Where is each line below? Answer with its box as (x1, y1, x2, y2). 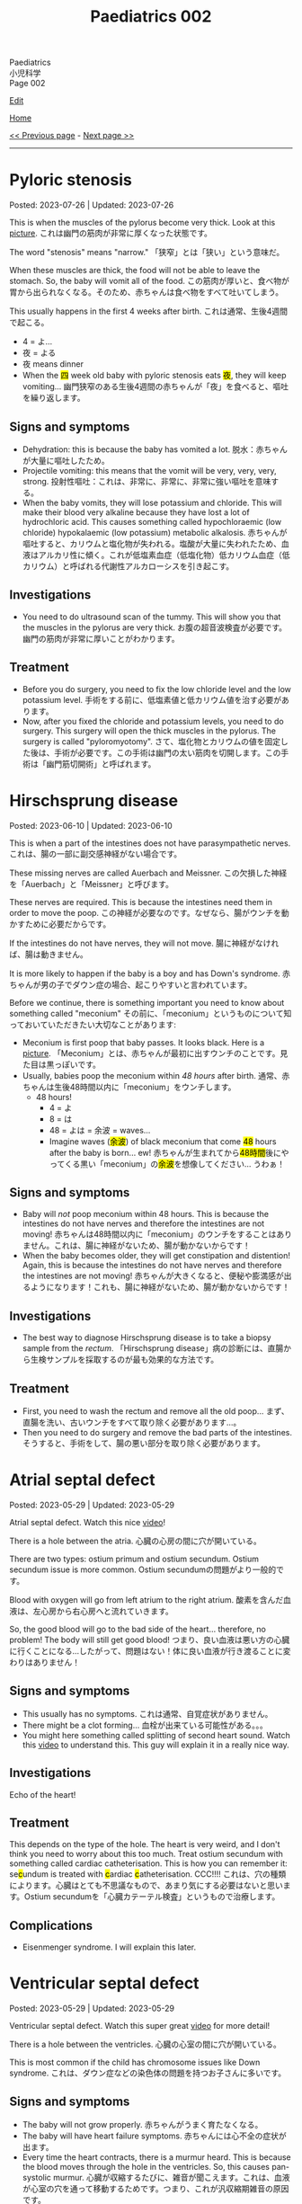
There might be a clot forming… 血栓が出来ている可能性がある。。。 (22, 1720, 268, 1730)
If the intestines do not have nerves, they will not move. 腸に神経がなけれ (9, 938, 280, 948)
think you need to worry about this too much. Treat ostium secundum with (9, 1849, 283, 1860)
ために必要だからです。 (24, 919, 111, 929)
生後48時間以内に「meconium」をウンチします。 (53, 1081, 236, 1092)
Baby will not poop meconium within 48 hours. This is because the (22, 1209, 270, 1220)
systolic (22, 2172, 52, 2182)
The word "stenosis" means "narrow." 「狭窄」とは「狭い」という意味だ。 (9, 247, 285, 258)
